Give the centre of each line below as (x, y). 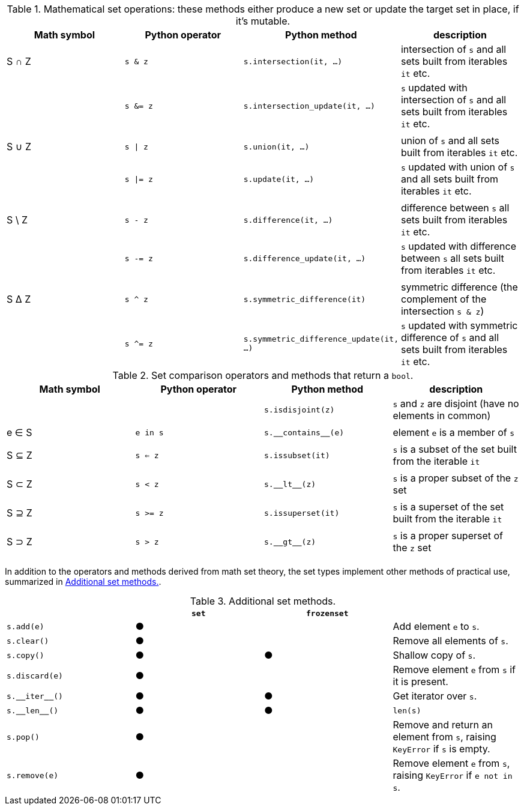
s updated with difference (458, 246)
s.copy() (26, 655)
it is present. (420, 682)
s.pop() (23, 737)
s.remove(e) (33, 775)
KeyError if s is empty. (441, 749)
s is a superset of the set (448, 507)
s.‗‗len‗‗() (33, 710)
